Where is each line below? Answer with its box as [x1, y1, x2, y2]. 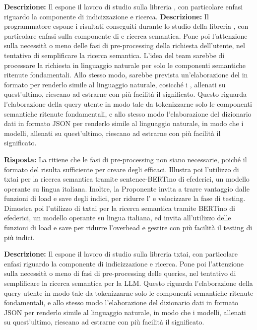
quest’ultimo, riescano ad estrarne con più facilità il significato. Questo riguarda [4, 89, 247, 99]
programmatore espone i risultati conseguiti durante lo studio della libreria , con [4, 21, 249, 31]
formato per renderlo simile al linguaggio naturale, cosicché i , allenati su [4, 79, 226, 89]
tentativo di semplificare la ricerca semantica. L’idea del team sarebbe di [4, 50, 225, 60]
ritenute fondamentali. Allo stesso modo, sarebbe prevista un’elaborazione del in [4, 69, 248, 80]
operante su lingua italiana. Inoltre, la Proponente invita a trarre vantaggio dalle [4, 183, 250, 194]
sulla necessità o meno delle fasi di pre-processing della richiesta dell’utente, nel [4, 40, 245, 51]
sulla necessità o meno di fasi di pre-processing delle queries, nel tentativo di [4, 268, 236, 278]
